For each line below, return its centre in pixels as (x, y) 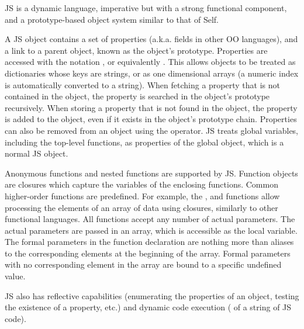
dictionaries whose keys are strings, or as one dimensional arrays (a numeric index (152, 73)
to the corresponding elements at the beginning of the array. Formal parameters (148, 253)
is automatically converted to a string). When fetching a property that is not (142, 84)
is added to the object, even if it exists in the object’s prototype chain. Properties (151, 119)
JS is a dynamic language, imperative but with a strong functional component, (146, 8)
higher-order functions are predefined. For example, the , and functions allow (142, 195)
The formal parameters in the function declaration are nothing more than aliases (149, 242)
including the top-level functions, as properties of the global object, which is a (144, 142)
